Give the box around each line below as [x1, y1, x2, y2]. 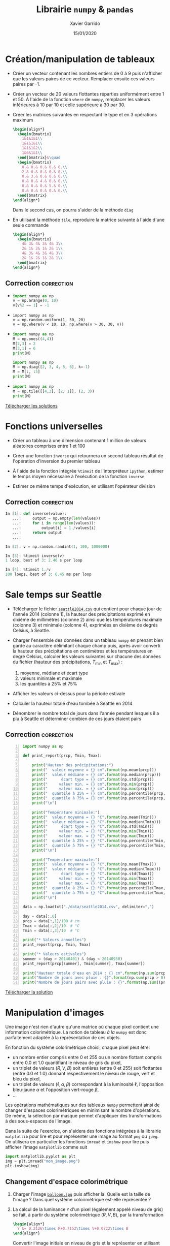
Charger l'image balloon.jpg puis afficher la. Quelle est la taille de [12, 1191, 150, 1197]
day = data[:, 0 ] [22, 914, 57, 919]
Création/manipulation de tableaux [5, 53, 155, 65]
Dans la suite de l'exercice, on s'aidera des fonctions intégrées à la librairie [5, 1128, 161, 1134]
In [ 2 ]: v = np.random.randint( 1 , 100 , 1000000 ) [5, 544, 110, 549]
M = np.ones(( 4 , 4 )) [12, 336, 54, 341]
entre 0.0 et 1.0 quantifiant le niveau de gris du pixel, [12, 1060, 122, 1066]
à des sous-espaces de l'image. [5, 1118, 72, 1124]
